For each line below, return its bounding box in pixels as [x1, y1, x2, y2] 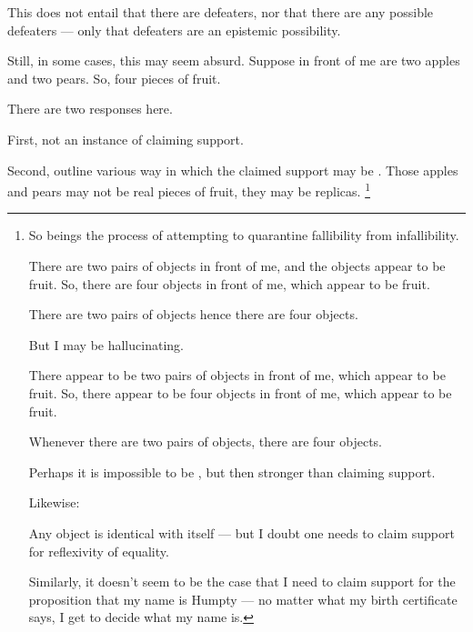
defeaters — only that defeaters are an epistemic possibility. [7, 20, 341, 39]
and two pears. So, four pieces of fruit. [7, 68, 221, 87]
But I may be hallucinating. [28, 335, 184, 354]
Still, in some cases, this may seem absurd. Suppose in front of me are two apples [7, 51, 460, 70]
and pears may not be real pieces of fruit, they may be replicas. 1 [7, 179, 370, 200]
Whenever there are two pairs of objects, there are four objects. [28, 432, 383, 451]
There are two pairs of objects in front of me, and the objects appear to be [28, 256, 446, 275]
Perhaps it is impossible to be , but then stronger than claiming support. [28, 462, 436, 481]
